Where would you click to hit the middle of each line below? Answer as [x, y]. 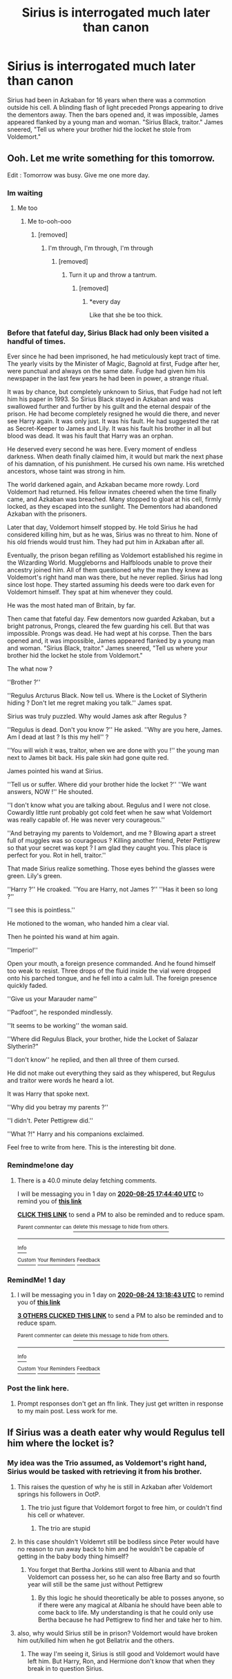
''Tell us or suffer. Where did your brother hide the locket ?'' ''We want [107, 784]
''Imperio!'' [22, 950]
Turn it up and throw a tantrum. [113, 275]
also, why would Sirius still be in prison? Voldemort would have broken [117, 1633]
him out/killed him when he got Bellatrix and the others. [96, 1640]
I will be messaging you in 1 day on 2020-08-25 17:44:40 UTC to [110, 1194]
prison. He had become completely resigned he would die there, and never [114, 414]
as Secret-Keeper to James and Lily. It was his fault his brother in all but [109, 429]
